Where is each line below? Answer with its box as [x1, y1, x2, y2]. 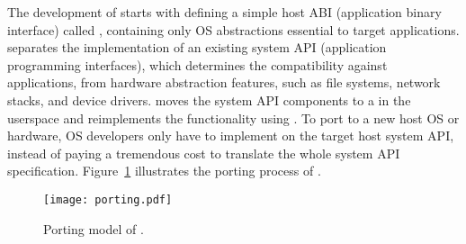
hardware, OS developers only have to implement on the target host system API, [7, 126, 454, 145]
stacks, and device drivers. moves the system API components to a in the [7, 90, 411, 109]
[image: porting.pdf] [43, 193, 173, 206]
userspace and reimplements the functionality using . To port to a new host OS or [7, 108, 460, 127]
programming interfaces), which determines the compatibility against [7, 55, 388, 74]
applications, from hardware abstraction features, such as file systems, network [7, 73, 441, 92]
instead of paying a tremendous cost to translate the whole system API [7, 143, 400, 162]
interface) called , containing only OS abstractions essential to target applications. [7, 20, 460, 39]
